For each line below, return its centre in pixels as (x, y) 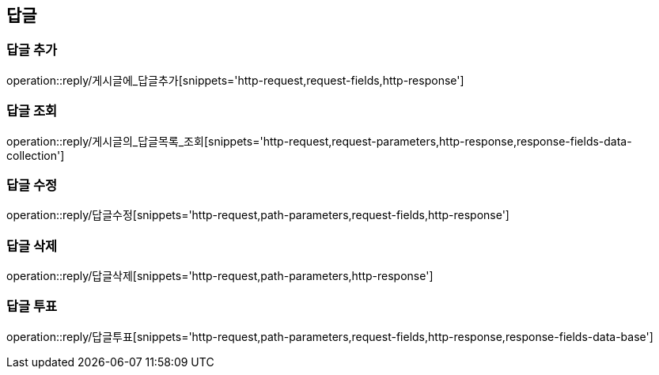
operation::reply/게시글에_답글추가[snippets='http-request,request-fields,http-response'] (235, 80)
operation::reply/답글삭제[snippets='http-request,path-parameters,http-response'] (220, 276)
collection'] (36, 155)
